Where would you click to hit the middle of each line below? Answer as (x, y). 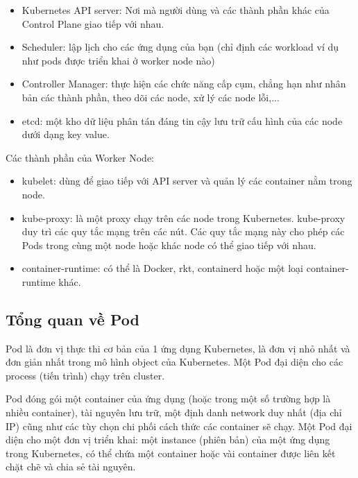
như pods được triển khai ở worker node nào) (118, 60)
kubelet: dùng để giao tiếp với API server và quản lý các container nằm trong (187, 181)
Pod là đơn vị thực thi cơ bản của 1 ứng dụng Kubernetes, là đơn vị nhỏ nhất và (178, 348)
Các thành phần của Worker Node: (80, 157)
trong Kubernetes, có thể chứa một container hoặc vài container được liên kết (171, 453)
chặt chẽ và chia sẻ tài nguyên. (71, 467)
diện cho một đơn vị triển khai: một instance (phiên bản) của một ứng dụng (168, 439)
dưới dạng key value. (66, 134)
